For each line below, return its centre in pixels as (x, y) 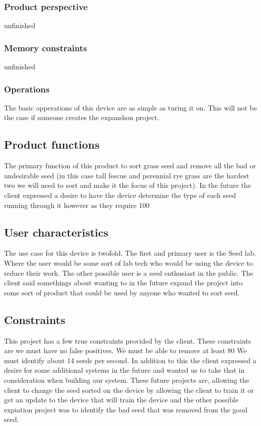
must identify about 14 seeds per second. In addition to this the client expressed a (130, 360)
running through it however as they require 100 (77, 205)
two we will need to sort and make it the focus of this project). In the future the (127, 185)
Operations (27, 89)
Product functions (52, 144)
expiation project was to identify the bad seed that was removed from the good (126, 409)
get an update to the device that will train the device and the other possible (121, 400)
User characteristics (56, 232)
